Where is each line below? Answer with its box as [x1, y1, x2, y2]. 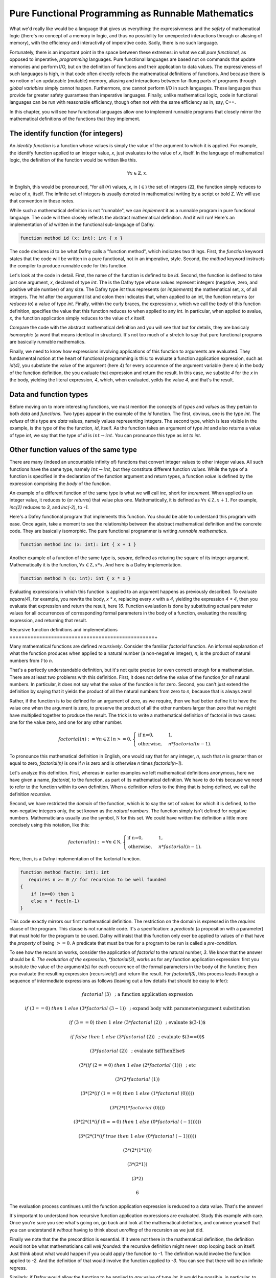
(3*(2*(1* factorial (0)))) [110, 1105, 165, 1110]
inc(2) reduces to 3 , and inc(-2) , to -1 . [9, 504, 89, 510]
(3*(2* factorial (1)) [115, 1076, 160, 1082]
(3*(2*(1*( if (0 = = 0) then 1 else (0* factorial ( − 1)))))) [73, 1119, 201, 1125]
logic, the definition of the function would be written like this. [9, 156, 137, 163]
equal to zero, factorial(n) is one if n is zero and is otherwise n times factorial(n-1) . [9, 760, 183, 766]
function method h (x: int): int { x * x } [20, 576, 131, 581]
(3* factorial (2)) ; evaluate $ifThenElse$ [89, 1048, 185, 1054]
